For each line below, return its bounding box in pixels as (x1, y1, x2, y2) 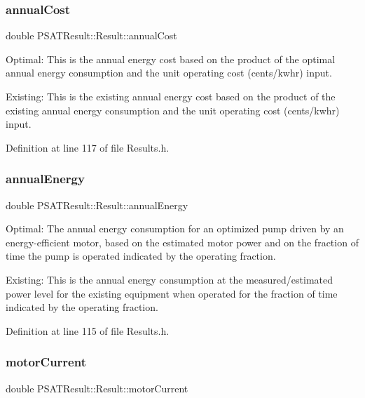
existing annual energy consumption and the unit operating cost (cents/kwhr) (6, 102, 340, 117)
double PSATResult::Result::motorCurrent (6, 380, 188, 395)
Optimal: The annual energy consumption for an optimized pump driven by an (6, 221, 344, 236)
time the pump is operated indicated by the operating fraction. (6, 248, 276, 263)
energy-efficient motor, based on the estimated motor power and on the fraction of (6, 234, 359, 249)
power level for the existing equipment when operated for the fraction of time (6, 286, 338, 300)
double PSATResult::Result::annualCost (6, 28, 177, 43)
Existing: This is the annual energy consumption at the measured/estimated (6, 272, 333, 286)
